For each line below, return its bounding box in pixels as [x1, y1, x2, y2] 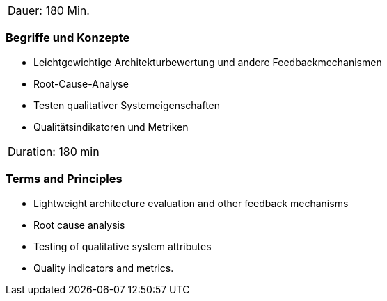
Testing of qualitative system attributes [33, 240, 212, 252]
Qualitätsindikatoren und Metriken [33, 120, 189, 133]
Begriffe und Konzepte [6, 31, 130, 45]
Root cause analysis [33, 218, 125, 231]
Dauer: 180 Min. [8, 3, 90, 17]
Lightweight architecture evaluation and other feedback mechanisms [33, 197, 349, 209]
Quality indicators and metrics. [33, 261, 174, 274]
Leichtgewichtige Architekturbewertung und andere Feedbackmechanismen [33, 56, 382, 68]
